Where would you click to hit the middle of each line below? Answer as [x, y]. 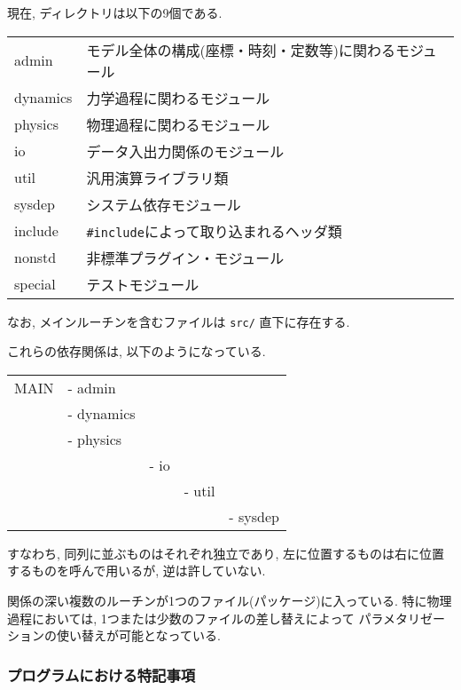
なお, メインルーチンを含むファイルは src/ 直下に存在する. [179, 321]
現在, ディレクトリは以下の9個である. [115, 12]
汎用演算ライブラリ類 [157, 178]
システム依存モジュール [164, 204]
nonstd [35, 258]
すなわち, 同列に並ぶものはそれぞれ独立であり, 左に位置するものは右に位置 [226, 553]
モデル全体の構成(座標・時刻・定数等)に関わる [241, 50]
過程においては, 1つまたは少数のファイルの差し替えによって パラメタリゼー [226, 618]
